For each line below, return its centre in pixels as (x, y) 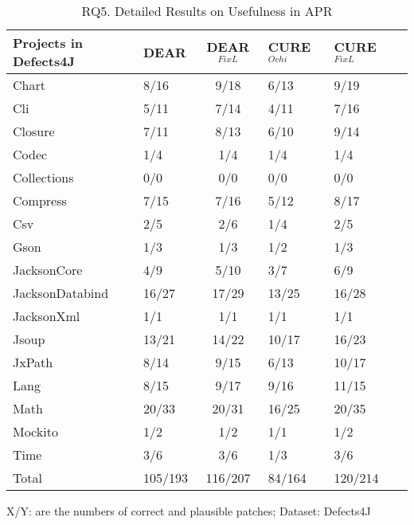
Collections (43, 177)
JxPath (33, 362)
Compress (40, 200)
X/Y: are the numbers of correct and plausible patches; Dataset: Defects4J (189, 511)
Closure (34, 131)
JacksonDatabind (61, 293)
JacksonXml (47, 316)
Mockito (35, 431)
